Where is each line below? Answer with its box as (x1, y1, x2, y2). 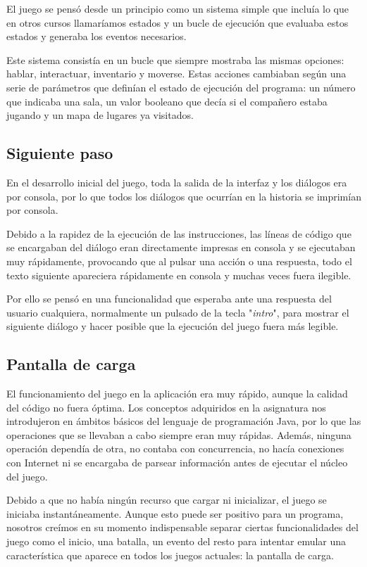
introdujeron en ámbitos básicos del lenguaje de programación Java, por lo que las (6, 414, 361, 428)
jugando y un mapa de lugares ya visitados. (6, 108, 194, 122)
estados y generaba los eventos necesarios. (6, 29, 187, 44)
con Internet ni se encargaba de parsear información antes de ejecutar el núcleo (6, 455, 348, 470)
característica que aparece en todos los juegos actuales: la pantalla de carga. (6, 547, 334, 562)
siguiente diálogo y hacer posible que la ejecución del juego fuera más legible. (6, 319, 339, 333)
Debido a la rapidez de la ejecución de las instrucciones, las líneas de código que (6, 226, 352, 241)
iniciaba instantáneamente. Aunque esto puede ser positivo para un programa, (6, 506, 344, 521)
